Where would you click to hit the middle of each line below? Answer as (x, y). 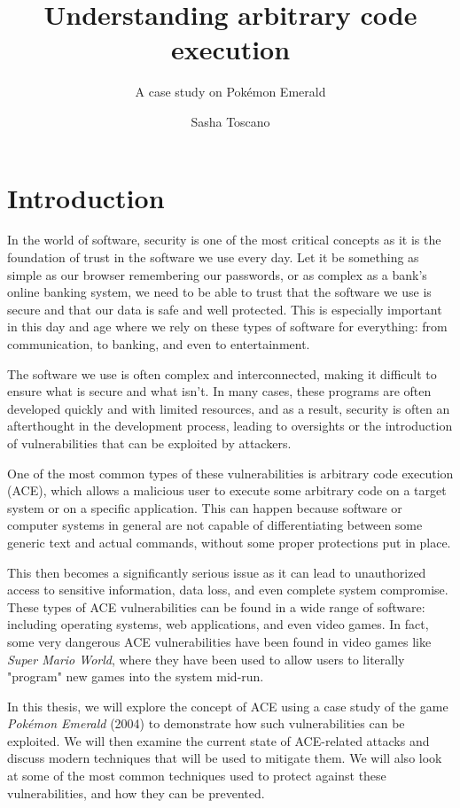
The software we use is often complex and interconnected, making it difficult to (222, 373)
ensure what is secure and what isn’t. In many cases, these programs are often (219, 391)
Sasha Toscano (230, 121)
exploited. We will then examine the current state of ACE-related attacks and (218, 740)
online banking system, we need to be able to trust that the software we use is (219, 292)
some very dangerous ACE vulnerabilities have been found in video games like (219, 641)
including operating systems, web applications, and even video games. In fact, (218, 624)
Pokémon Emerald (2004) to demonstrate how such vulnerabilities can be (206, 723)
